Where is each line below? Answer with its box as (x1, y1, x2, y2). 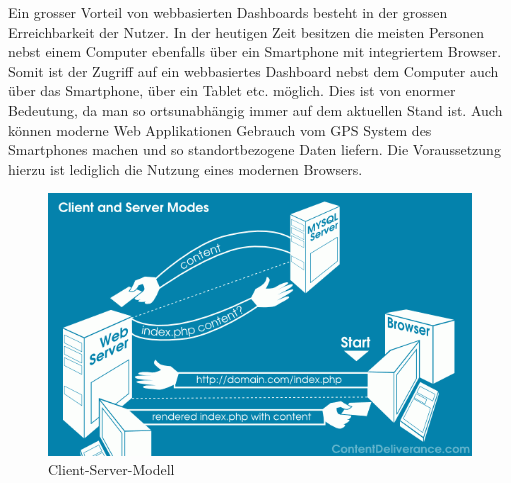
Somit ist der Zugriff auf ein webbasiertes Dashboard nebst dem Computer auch (8, 60, 499, 81)
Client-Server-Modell (48, 459, 175, 480)
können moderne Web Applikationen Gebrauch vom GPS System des (8, 119, 432, 140)
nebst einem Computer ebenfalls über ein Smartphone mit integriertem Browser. (8, 41, 502, 62)
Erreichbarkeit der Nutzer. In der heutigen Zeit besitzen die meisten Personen (8, 21, 485, 42)
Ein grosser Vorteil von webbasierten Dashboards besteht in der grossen (8, 2, 448, 22)
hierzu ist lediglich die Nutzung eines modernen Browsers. (8, 158, 363, 179)
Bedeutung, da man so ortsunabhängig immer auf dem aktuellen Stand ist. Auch (8, 99, 503, 120)
